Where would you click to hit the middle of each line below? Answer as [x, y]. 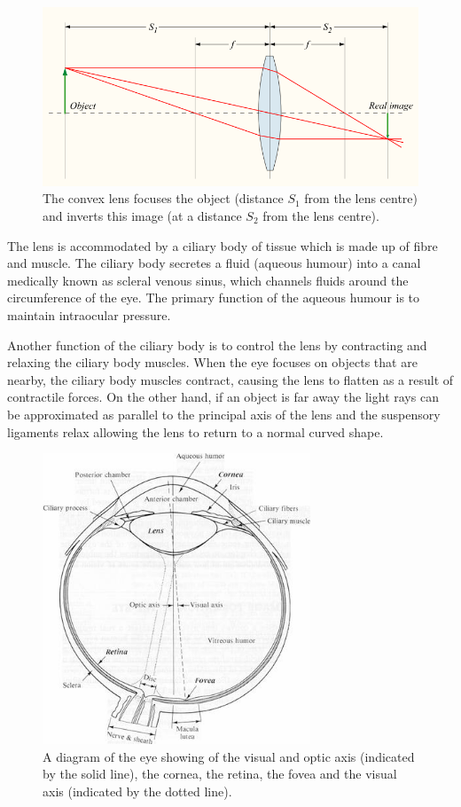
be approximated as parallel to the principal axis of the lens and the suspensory [224, 414]
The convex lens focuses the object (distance [163, 198]
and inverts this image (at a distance [142, 215]
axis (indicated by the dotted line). [137, 791]
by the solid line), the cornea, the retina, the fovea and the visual [220, 774]
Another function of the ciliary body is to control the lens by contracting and [217, 345]
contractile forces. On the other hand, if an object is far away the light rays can [223, 397]
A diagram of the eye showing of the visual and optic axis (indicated [229, 756]
